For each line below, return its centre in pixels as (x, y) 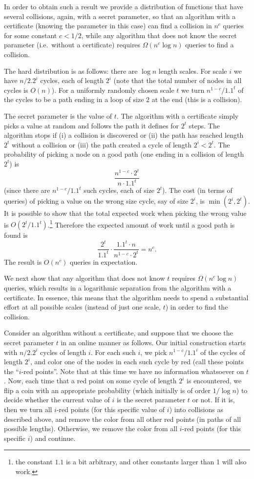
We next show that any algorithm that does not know (85, 278)
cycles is (16, 90)
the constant (34, 462)
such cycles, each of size (119, 190)
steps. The (204, 125)
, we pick (154, 352)
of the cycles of (223, 352)
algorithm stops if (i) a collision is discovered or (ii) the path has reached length (124, 135)
